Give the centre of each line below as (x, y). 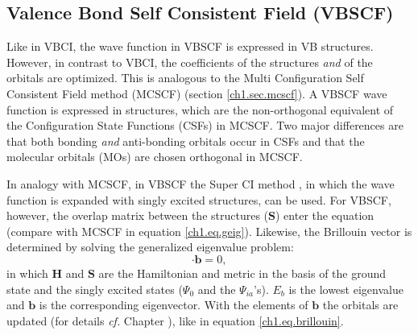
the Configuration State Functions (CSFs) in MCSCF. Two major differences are (205, 125)
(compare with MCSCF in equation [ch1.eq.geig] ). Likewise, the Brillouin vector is (209, 231)
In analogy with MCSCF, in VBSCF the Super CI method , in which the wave (201, 183)
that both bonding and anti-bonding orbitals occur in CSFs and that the (186, 141)
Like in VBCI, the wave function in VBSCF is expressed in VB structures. (190, 46)
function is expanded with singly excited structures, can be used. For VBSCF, (199, 199)
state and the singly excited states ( (95, 289)
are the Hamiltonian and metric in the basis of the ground (242, 273)
